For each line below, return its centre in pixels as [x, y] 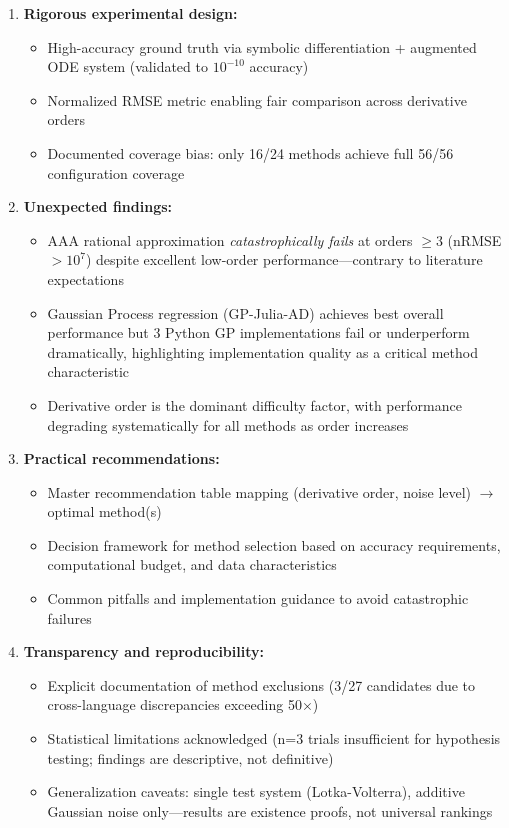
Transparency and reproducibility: [143, 651]
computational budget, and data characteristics [192, 564]
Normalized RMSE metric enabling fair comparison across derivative [257, 99]
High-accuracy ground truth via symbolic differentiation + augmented [262, 46]
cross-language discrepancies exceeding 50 [174, 704]
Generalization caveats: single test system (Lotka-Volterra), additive [256, 791]
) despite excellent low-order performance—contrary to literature [284, 259]
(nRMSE [474, 239]
